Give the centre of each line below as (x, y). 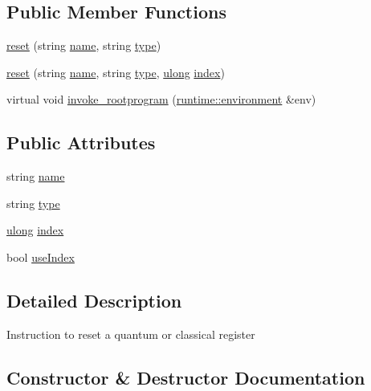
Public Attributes (81, 143)
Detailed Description (94, 300)
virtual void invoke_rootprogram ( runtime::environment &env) (161, 99)
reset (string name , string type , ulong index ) (116, 72)
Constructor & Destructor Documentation (186, 377)
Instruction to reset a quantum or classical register (131, 334)
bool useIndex (41, 257)
